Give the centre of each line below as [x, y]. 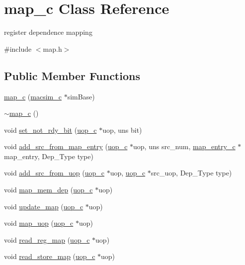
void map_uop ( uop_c [39, 223]
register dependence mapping [48, 32]
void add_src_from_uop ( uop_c [54, 173]
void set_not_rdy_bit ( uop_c [50, 130]
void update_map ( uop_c [44, 206]
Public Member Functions [72, 75]
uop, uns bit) [122, 130]
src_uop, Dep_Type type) [191, 173]
